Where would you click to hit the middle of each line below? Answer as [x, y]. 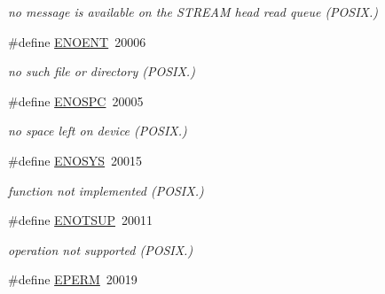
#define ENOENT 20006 [77, 41]
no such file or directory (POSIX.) [102, 71]
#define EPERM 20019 [73, 279]
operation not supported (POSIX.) [101, 249]
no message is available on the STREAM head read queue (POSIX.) [193, 12]
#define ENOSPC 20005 [76, 101]
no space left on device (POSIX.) [98, 131]
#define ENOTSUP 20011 [80, 220]
